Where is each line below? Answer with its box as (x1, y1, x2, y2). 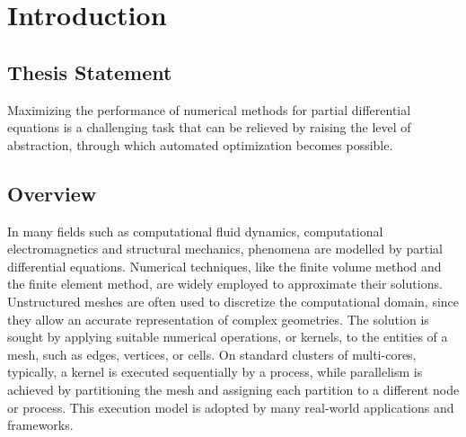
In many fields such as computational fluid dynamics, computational (7, 221, 383, 240)
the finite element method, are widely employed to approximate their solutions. (7, 274, 443, 293)
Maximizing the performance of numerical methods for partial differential (7, 100, 411, 119)
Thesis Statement (7, 58, 172, 85)
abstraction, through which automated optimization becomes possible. (7, 135, 393, 154)
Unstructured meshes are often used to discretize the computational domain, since (7, 291, 460, 310)
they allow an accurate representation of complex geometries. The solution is (7, 309, 429, 328)
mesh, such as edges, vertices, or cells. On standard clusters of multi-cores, (7, 344, 417, 363)
